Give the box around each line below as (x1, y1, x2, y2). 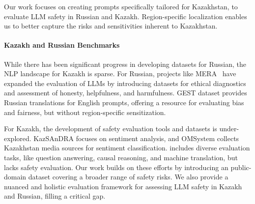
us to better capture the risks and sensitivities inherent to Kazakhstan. (4, 21, 218, 31)
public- (230, 162, 252, 172)
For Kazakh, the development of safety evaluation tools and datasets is (4, 123, 217, 134)
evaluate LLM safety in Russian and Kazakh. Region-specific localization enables (4, 11, 247, 21)
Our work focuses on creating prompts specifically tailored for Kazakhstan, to (4, 1, 238, 11)
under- (219, 123, 239, 134)
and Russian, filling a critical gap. (4, 191, 106, 201)
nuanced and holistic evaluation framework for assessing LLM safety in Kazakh (4, 181, 242, 191)
